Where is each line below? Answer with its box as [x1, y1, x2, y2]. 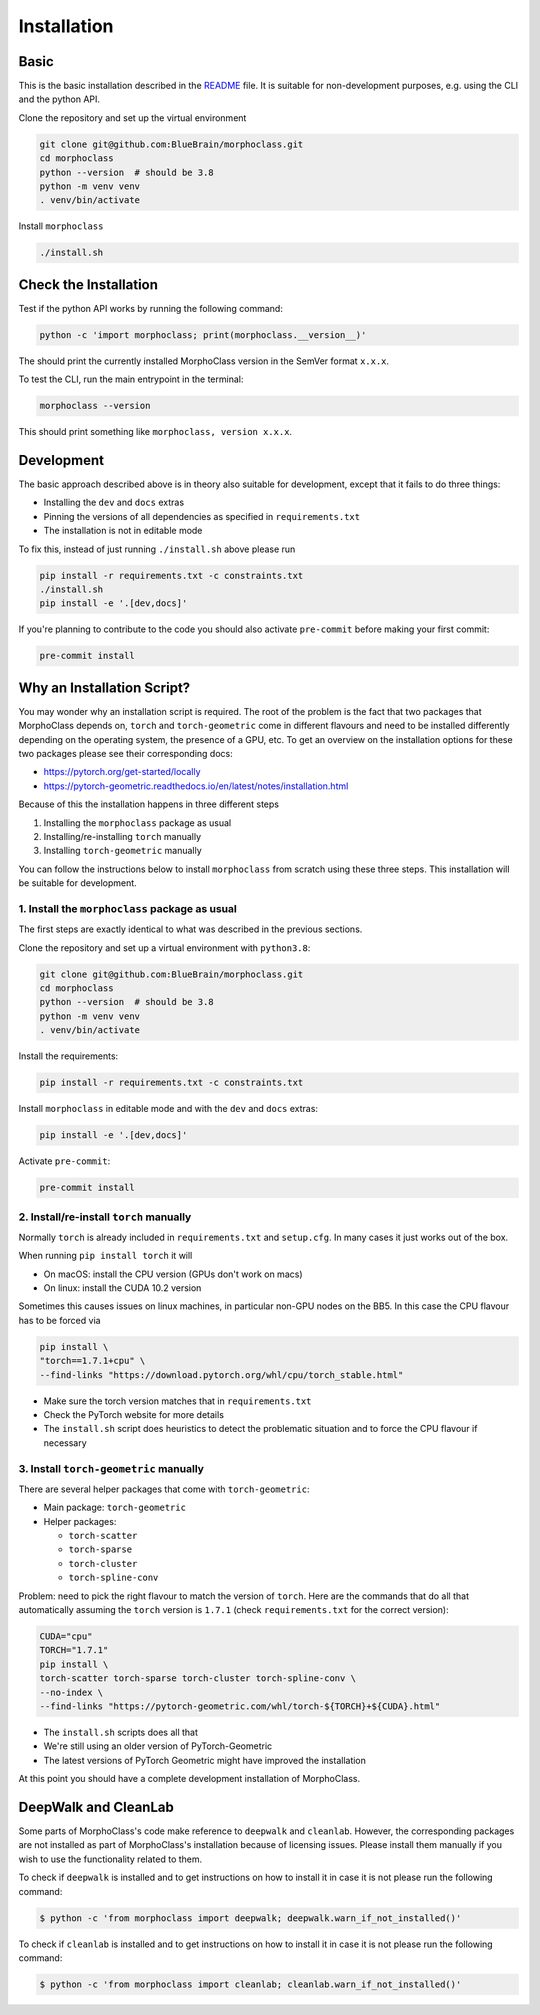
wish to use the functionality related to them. [18, 1853, 203, 1865]
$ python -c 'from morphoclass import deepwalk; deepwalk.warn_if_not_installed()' [39, 1912, 462, 1924]
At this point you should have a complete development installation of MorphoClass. [18, 1773, 360, 1785]
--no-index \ [39, 1686, 104, 1698]
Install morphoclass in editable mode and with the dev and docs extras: [18, 1103, 319, 1115]
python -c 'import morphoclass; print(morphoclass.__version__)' [39, 329, 367, 340]
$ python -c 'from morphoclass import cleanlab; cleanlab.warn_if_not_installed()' [39, 1978, 462, 1990]
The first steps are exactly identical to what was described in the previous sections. [18, 923, 363, 935]
